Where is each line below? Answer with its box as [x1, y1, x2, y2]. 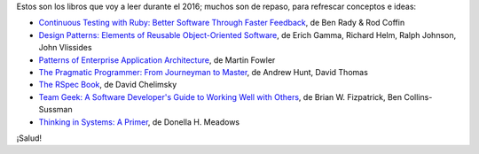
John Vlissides [38, 42, 92, 53]
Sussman [38, 104, 73, 115]
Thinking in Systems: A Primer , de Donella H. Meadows [38, 116, 239, 127]
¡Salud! [16, 133, 43, 143]
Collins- [404, 91, 433, 102]
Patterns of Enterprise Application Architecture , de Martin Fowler [38, 54, 276, 65]
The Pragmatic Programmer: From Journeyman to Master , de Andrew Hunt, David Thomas [38, 66, 368, 77]
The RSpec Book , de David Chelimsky [38, 80, 177, 90]
